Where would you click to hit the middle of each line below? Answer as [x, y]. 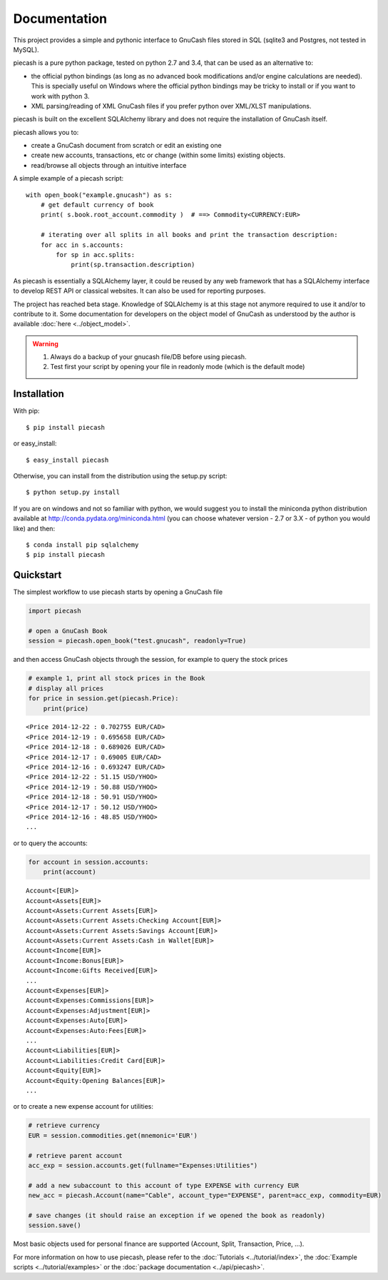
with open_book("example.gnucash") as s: [99, 195]
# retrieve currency [64, 1125]
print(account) [70, 872]
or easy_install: [35, 443]
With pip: [26, 411]
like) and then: [34, 528]
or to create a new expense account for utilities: [83, 1107]
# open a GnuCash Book [68, 631]
